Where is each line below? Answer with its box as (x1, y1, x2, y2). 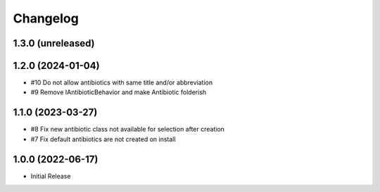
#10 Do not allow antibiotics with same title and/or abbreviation (30, 78, 213, 87)
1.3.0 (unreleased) (13, 37, 95, 49)
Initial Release (30, 172, 71, 180)
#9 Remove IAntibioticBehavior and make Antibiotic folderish (30, 88, 207, 96)
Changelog (13, 11, 79, 26)
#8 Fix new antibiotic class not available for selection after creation (30, 125, 225, 134)
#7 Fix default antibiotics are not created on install (30, 134, 176, 143)
